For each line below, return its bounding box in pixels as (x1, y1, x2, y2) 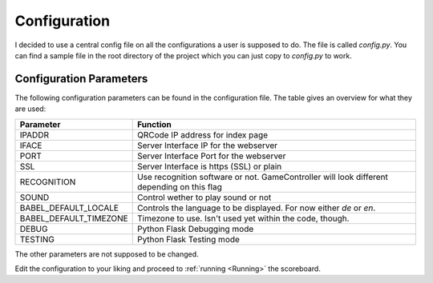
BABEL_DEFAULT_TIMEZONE (19, 213, 128, 224)
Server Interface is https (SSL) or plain (136, 161, 282, 172)
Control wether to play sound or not (136, 192, 272, 203)
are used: (14, 104, 47, 114)
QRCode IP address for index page (136, 129, 269, 140)
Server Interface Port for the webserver (136, 150, 286, 161)
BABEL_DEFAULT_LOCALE (19, 202, 119, 213)
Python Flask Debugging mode (136, 223, 254, 234)
